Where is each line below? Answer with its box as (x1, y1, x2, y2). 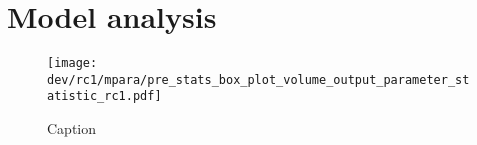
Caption (47, 118, 97, 139)
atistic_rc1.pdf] (47, 89, 162, 104)
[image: (47, 56, 98, 71)
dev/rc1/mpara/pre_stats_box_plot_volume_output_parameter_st (47, 72, 470, 87)
